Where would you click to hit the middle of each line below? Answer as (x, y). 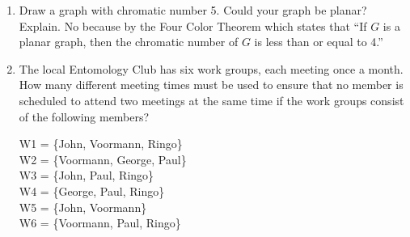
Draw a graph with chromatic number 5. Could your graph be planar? (193, 10)
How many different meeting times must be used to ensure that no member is (211, 85)
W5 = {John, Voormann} (83, 207)
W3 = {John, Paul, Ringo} (87, 175)
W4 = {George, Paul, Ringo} (92, 190)
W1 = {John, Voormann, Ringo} (101, 144)
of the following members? (84, 116)
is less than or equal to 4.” (319, 42)
